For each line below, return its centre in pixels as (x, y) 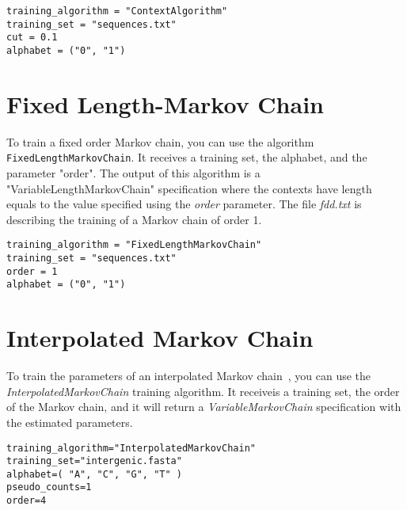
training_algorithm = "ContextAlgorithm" (117, 11)
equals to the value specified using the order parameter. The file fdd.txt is (184, 204)
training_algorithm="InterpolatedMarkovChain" (131, 448)
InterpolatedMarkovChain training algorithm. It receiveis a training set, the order (203, 391)
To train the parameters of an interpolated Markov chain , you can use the (189, 376)
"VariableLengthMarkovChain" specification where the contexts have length (189, 188)
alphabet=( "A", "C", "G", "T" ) (94, 474)
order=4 (27, 501)
